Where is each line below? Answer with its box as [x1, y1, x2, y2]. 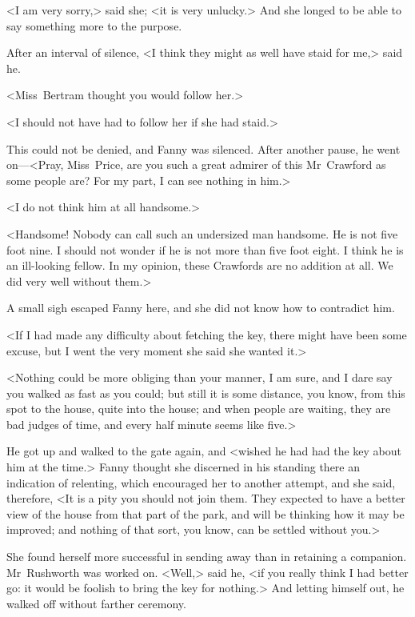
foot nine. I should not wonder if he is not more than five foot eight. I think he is [6, 241, 404, 258]
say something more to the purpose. [6, 17, 182, 34]
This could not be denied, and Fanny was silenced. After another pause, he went [6, 140, 401, 157]
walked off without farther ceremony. [6, 595, 186, 611]
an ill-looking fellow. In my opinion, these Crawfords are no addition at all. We [6, 257, 393, 274]
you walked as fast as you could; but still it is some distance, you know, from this [6, 384, 405, 401]
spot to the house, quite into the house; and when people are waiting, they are [6, 400, 391, 417]
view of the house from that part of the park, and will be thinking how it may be [6, 505, 405, 522]
